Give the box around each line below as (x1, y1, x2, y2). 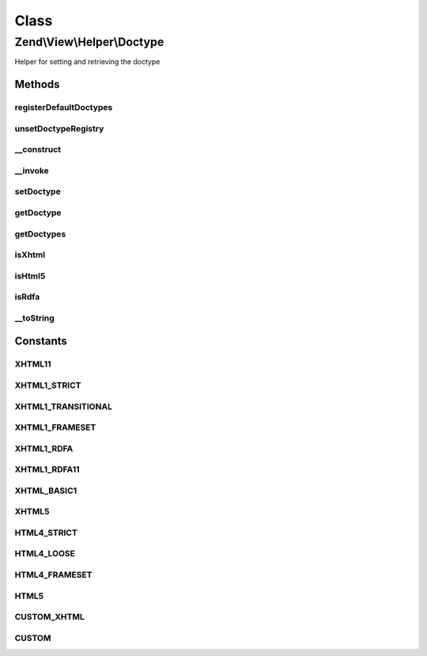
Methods (14, 78, 60, 91)
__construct (14, 144, 62, 155)
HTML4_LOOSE (14, 548, 75, 559)
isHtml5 (14, 270, 46, 281)
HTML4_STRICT (14, 527, 78, 538)
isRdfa (14, 291, 40, 302)
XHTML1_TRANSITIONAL (14, 400, 112, 411)
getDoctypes (14, 228, 66, 239)
